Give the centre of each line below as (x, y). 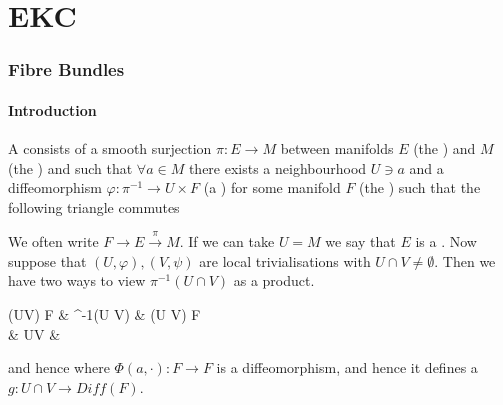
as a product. (274, 280)
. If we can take (227, 241)
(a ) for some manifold (272, 187)
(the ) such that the (420, 187)
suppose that (47, 260)
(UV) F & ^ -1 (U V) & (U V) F (104, 313)
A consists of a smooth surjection (110, 148)
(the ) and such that (70, 167)
